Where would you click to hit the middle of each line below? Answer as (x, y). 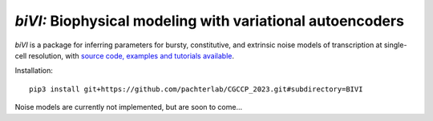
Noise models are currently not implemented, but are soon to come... (129, 107)
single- (395, 45)
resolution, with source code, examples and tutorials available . (132, 55)
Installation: (34, 71)
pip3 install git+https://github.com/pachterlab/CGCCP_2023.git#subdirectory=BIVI (196, 89)
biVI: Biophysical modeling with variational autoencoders (210, 21)
